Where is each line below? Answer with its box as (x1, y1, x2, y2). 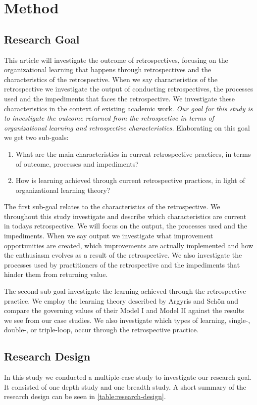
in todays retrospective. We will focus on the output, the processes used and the (4, 221, 248, 231)
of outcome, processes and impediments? (15, 158, 139, 169)
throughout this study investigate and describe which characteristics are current (4, 211, 247, 221)
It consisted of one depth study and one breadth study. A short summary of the (4, 381, 247, 392)
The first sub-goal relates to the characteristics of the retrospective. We (4, 201, 220, 212)
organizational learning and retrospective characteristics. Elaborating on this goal (4, 122, 250, 133)
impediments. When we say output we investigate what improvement (4, 230, 213, 241)
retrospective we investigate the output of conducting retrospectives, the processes (4, 84, 254, 94)
